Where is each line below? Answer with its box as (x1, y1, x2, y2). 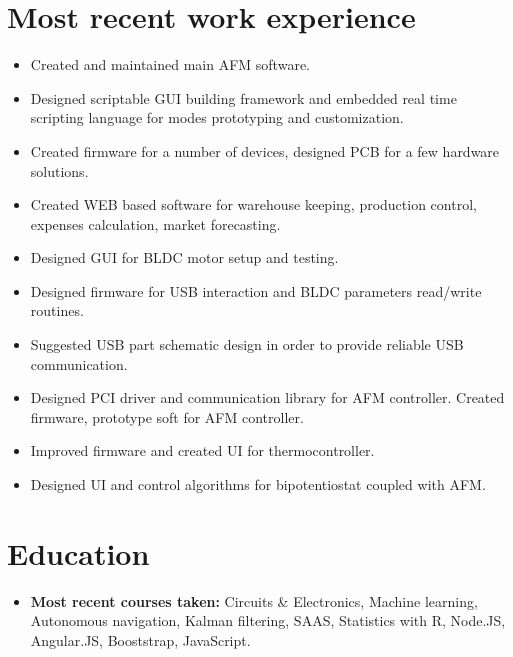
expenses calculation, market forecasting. (30, 213, 281, 234)
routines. (30, 300, 84, 321)
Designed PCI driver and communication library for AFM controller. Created (30, 387, 505, 408)
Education (7, 532, 150, 573)
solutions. (30, 160, 89, 181)
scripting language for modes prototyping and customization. (30, 107, 404, 128)
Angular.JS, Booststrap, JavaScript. (30, 629, 251, 650)
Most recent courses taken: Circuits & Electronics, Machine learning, (30, 590, 478, 611)
